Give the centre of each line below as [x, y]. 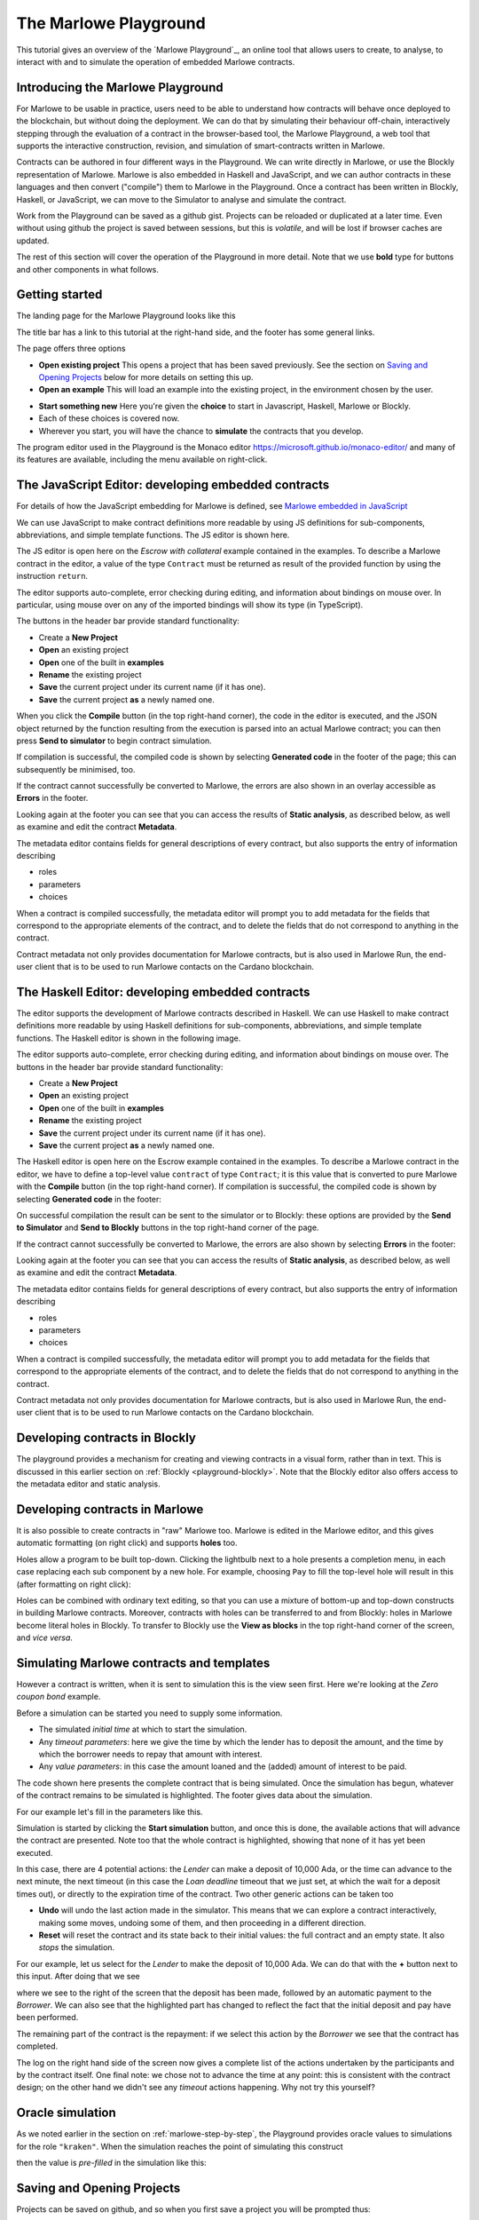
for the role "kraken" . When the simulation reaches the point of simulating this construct [180, 2146]
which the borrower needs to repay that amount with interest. [151, 1754]
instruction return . [52, 576]
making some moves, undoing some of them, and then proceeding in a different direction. [202, 1923]
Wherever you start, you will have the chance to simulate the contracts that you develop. [201, 431]
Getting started [59, 294]
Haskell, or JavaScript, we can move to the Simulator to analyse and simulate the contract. [181, 199]
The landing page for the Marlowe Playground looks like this [126, 316]
